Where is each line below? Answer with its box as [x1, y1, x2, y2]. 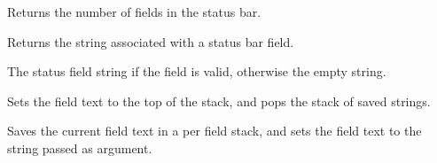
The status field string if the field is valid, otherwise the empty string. [7, 62, 386, 81]
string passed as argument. [7, 138, 152, 157]
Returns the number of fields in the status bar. [7, 3, 261, 20]
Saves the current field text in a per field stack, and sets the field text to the [7, 121, 422, 140]
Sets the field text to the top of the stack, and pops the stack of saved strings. [7, 91, 431, 110]
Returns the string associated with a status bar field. [7, 32, 294, 50]
